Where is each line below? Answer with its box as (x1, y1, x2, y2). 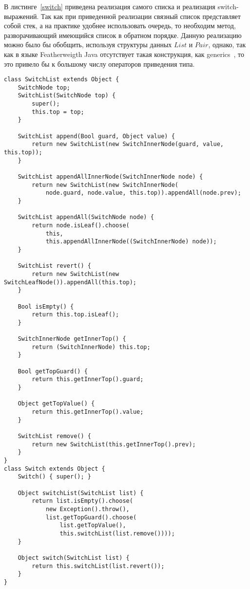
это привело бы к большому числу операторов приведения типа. (4, 58, 195, 69)
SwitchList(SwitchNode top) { (18, 92, 116, 99)
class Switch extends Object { (4, 465, 105, 472)
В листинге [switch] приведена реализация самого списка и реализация (4, 1, 215, 11)
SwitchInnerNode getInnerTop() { (18, 335, 126, 343)
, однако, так (208, 39, 246, 50)
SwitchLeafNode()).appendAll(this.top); (4, 278, 137, 286)
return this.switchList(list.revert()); (32, 562, 165, 570)
